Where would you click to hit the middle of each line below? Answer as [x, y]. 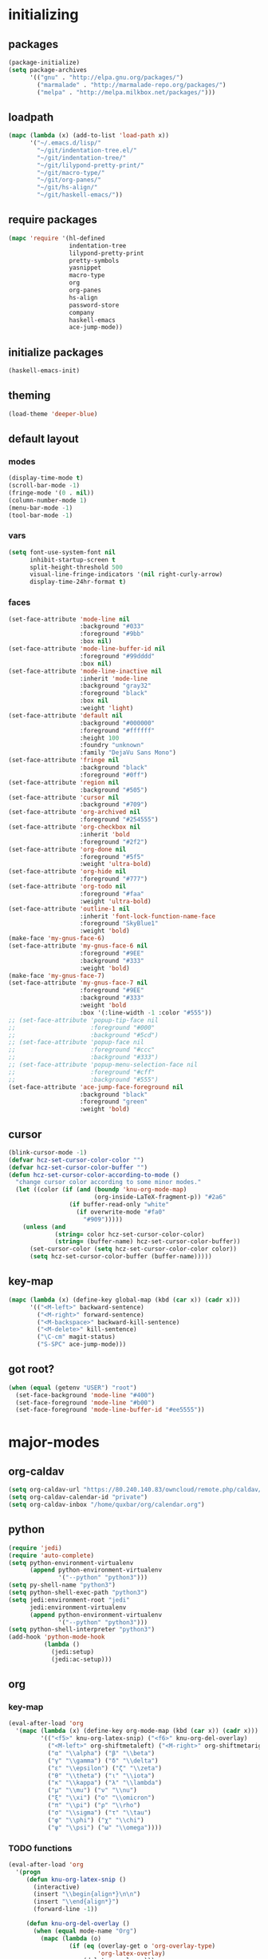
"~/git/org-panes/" [69, 180]
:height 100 [99, 738]
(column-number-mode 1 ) [48, 500]
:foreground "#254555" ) [119, 820]
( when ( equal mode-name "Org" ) [85, 1931]
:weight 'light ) [106, 709]
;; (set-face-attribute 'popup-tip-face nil [83, 1020]
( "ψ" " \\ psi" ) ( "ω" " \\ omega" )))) [104, 1827]
